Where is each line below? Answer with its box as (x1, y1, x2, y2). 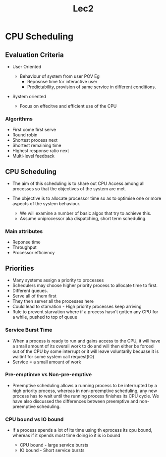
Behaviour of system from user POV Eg (19, 73, 100, 79)
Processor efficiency (12, 250, 55, 256)
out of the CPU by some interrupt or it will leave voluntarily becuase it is (12, 348, 159, 354)
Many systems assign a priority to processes (12, 277, 104, 283)
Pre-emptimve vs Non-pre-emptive (5, 371, 92, 378)
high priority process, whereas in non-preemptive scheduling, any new (12, 388, 157, 394)
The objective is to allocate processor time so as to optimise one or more (12, 195, 162, 201)
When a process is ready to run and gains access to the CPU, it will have (12, 338, 161, 343)
